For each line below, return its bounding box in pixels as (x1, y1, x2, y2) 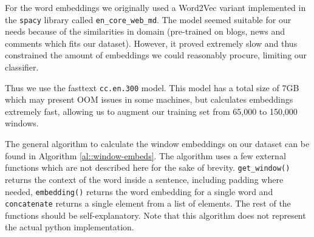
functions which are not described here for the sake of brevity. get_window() (5, 161, 290, 174)
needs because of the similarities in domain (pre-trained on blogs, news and (5, 25, 285, 38)
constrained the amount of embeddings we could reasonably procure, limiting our (5, 49, 307, 61)
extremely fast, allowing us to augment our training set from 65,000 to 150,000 (5, 105, 298, 117)
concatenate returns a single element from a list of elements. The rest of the (5, 197, 291, 210)
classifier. (5, 61, 39, 74)
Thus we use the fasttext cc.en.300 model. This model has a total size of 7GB (5, 81, 299, 94)
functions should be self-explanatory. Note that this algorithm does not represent (5, 208, 306, 221)
